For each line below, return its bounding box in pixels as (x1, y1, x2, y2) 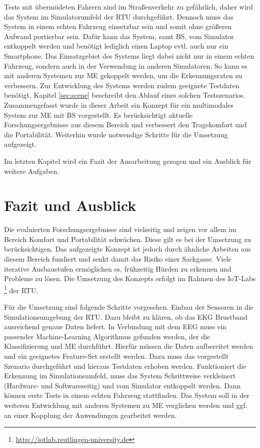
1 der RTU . (4, 283, 38, 295)
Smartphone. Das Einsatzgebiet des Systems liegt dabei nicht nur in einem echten (4, 50, 254, 61)
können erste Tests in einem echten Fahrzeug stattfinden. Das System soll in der (4, 390, 249, 400)
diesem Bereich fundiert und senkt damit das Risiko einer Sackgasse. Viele (4, 254, 231, 264)
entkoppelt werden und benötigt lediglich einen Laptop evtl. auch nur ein (4, 41, 228, 51)
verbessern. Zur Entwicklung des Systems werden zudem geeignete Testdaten (4, 80, 239, 90)
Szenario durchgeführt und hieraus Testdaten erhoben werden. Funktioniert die (4, 360, 246, 371)
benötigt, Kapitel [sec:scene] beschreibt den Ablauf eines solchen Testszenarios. (4, 90, 245, 100)
